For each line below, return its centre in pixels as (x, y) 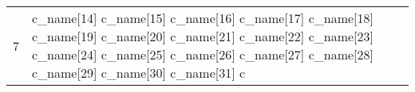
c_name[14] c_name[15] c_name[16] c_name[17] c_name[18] (203, 18)
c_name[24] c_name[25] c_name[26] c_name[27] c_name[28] (203, 54)
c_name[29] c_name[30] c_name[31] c (139, 73)
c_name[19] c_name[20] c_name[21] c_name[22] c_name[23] (203, 36)
